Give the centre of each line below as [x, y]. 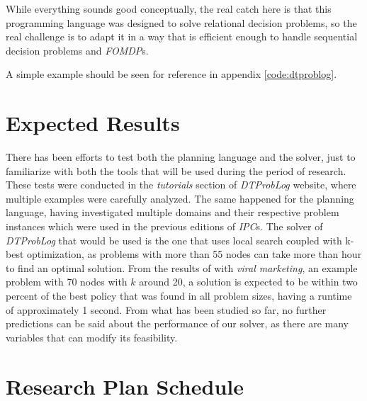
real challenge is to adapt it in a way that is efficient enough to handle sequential [182, 36]
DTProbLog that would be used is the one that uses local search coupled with [174, 240]
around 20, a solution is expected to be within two [248, 282]
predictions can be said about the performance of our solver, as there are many [177, 323]
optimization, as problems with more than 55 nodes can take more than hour [194, 254]
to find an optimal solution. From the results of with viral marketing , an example [182, 267]
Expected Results [93, 123]
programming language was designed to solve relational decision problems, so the [181, 22]
